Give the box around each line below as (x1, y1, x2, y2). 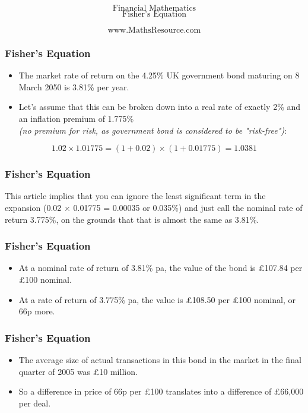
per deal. (18, 396, 51, 409)
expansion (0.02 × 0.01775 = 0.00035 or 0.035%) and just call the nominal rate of (5, 201, 303, 213)
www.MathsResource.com (107, 26, 201, 34)
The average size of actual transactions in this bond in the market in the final (18, 354, 301, 365)
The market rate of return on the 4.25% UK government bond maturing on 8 (18, 69, 300, 81)
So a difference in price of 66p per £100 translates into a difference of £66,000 (18, 385, 304, 398)
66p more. (18, 305, 55, 317)
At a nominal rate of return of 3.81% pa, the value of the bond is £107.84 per (18, 261, 303, 274)
